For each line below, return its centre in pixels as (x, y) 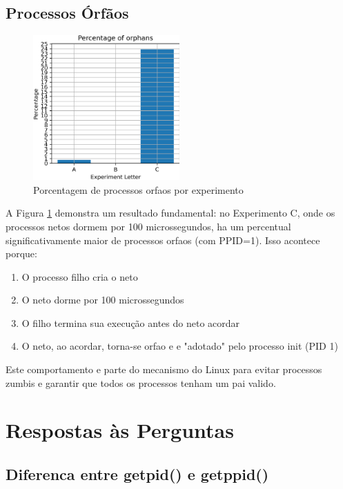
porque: (21, 253)
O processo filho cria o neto (80, 276)
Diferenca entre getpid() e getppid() (137, 474)
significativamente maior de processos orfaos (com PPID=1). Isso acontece (163, 240)
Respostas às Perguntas (120, 430)
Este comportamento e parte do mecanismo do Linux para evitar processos (164, 369)
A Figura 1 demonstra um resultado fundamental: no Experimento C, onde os (170, 213)
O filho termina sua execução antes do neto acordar (131, 322)
